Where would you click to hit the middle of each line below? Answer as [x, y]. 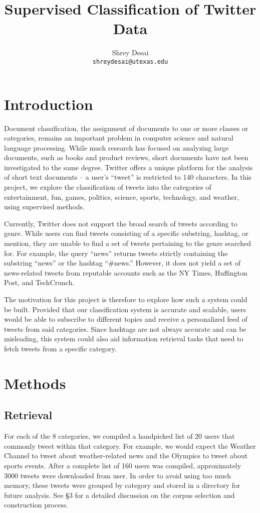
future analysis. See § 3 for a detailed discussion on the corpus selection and [119, 495]
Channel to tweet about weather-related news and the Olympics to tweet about [126, 456]
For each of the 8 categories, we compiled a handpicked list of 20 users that [119, 436]
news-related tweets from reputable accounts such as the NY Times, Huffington [126, 272]
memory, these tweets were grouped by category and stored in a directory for [122, 485]
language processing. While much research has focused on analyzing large [116, 147]
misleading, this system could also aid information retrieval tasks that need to [124, 339]
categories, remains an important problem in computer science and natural [119, 138]
